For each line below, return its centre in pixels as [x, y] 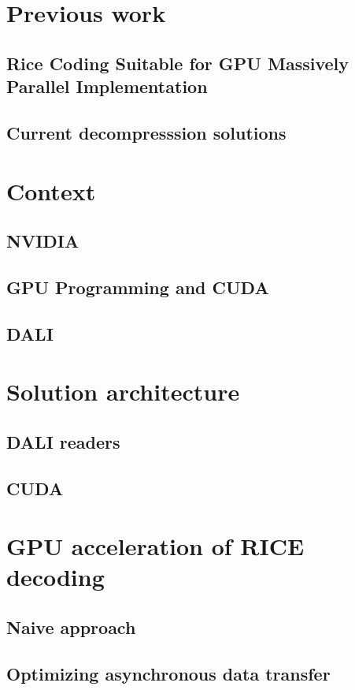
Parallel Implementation [107, 86]
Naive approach [71, 627]
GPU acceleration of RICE [155, 546]
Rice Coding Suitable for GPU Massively [177, 63]
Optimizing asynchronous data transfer [168, 673]
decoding [55, 577]
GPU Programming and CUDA [138, 287]
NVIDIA [43, 241]
